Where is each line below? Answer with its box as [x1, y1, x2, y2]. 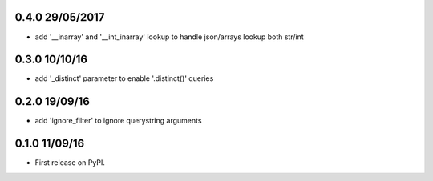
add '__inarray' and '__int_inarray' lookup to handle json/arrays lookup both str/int [34, 32, 304, 42]
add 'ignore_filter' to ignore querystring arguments [34, 116, 202, 126]
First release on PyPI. [34, 158, 106, 167]
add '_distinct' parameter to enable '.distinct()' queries [34, 74, 214, 83]
